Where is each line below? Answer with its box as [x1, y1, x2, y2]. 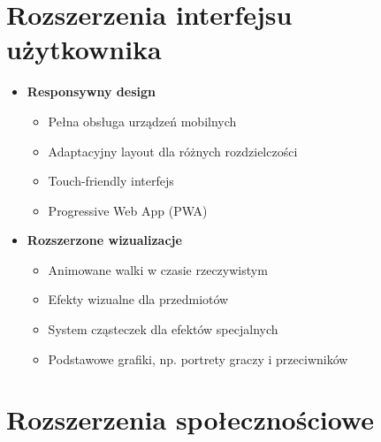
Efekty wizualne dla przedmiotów [48, 290, 229, 309]
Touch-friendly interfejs [48, 171, 174, 190]
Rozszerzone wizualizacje [27, 231, 182, 249]
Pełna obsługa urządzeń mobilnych [48, 111, 237, 130]
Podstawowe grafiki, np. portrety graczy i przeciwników [48, 349, 348, 368]
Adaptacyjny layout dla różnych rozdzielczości [48, 141, 298, 160]
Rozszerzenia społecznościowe [6, 401, 374, 438]
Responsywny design [27, 82, 156, 101]
